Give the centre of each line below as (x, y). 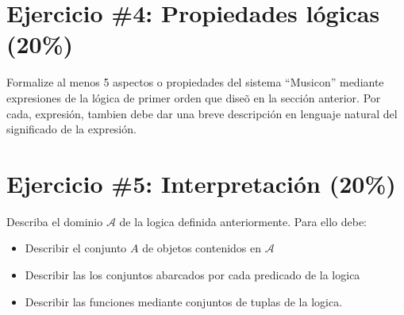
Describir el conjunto (76, 248)
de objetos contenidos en (202, 248)
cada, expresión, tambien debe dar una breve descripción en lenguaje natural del (202, 113)
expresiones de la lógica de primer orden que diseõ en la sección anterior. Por (194, 97)
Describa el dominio (55, 221)
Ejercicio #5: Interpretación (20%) (201, 183)
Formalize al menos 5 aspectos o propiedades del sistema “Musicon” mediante (195, 82)
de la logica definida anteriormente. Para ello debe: (243, 221)
